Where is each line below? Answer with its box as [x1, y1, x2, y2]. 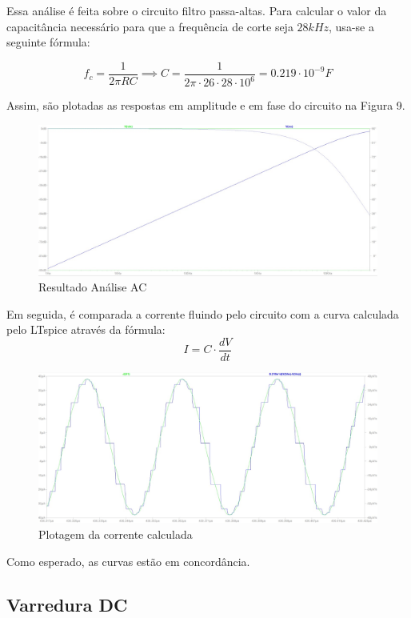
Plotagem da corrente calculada [38, 526, 193, 543]
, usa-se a [329, 18, 374, 34]
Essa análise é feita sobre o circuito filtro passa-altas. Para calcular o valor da [6, 2, 387, 18]
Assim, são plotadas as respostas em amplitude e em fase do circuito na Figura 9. [6, 97, 405, 114]
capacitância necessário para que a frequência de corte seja [6, 18, 293, 34]
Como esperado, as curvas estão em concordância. [6, 552, 250, 569]
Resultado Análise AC [38, 279, 147, 295]
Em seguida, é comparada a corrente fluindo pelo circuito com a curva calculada [6, 305, 399, 322]
